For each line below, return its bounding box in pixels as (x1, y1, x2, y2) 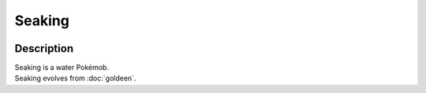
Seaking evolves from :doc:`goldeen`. (14, 73, 136, 83)
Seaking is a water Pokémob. (14, 63, 110, 73)
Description (14, 42, 74, 55)
